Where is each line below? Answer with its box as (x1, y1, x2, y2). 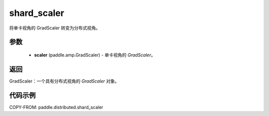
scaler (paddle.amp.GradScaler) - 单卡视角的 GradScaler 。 (34, 52, 155, 58)
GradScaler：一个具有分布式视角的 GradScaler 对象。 (9, 78, 120, 84)
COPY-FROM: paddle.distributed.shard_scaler (9, 104, 104, 110)
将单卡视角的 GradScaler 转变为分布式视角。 (9, 25, 101, 31)
